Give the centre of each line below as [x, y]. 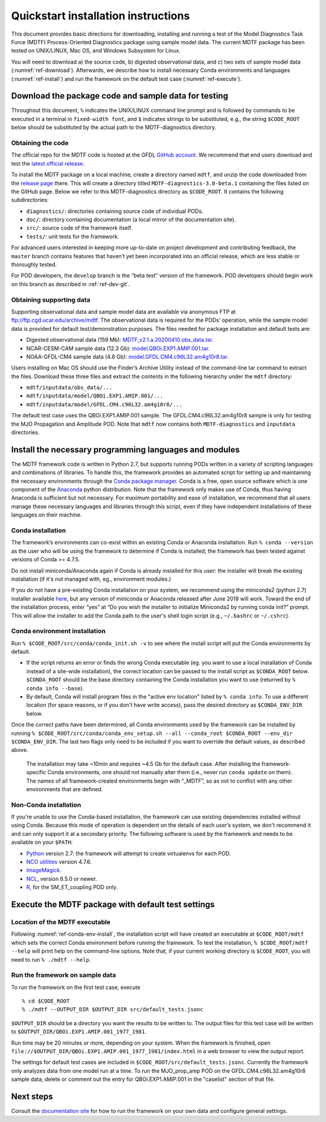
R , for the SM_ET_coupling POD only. [72, 887]
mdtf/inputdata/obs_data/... [69, 388]
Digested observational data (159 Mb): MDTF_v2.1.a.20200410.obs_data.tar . [120, 340]
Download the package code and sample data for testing [120, 96]
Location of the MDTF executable [61, 922]
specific [36, 772]
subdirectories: [30, 200]
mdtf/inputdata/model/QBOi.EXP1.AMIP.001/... [95, 396]
